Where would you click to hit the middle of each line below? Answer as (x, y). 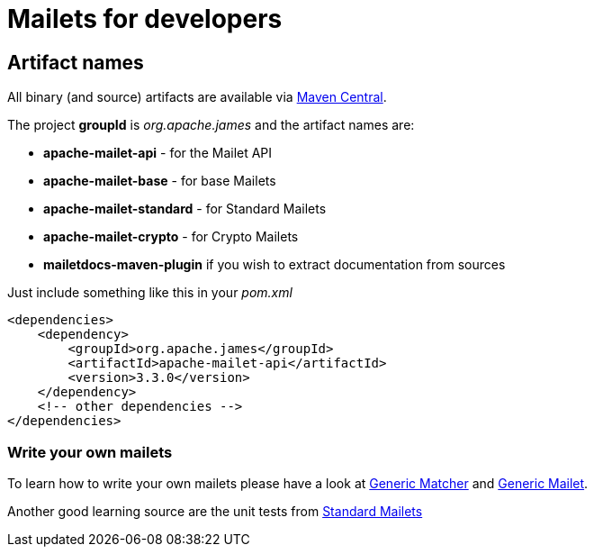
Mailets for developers (145, 19)
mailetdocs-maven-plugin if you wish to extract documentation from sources (274, 265)
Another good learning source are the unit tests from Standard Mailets (215, 511)
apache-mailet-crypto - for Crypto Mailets (171, 237)
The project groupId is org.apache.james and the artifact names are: (211, 125)
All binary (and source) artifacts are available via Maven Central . (197, 97)
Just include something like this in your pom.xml (150, 293)
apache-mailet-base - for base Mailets (160, 181)
